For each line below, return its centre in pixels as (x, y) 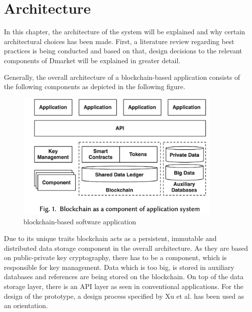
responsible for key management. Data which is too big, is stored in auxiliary (119, 267)
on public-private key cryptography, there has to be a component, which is (115, 257)
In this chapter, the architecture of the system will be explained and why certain (125, 32)
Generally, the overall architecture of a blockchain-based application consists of (122, 77)
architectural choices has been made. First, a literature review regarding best (119, 41)
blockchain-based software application (80, 222)
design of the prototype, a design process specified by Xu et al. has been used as (124, 296)
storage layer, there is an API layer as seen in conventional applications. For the (124, 286)
